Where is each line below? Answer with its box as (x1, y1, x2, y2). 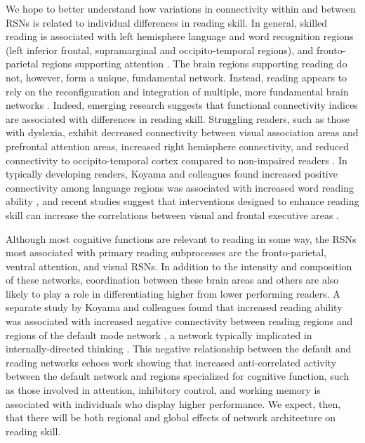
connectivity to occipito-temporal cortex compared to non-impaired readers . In (6, 152, 347, 167)
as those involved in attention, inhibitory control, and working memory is (6, 383, 321, 397)
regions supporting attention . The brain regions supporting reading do (41, 56, 347, 71)
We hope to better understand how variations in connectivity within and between (6, 1, 356, 15)
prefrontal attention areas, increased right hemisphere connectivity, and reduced (6, 138, 349, 153)
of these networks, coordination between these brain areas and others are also (6, 272, 339, 287)
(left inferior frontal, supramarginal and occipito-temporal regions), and (6, 42, 314, 57)
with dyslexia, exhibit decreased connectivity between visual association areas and (6, 125, 359, 140)
